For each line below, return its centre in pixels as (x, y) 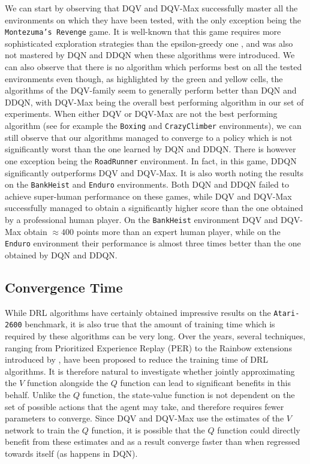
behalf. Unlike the (38, 394)
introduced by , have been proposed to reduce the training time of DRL (137, 359)
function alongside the (67, 383)
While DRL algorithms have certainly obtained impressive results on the (138, 312)
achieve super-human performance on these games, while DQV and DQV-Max (148, 196)
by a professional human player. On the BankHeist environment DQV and (142, 219)
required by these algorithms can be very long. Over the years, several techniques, (155, 335)
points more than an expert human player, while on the (178, 231)
